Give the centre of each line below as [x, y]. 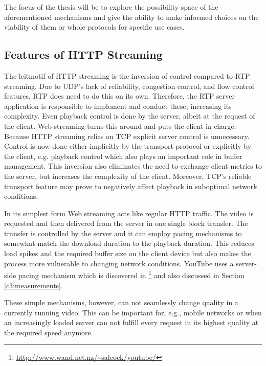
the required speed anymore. [49, 332]
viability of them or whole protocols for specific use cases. [94, 27]
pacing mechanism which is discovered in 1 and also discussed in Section [131, 274]
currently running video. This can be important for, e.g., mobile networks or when [133, 312]
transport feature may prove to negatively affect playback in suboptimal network [131, 186]
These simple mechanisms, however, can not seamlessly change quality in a [121, 302]
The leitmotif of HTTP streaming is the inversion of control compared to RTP [127, 75]
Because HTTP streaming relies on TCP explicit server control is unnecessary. [127, 136]
